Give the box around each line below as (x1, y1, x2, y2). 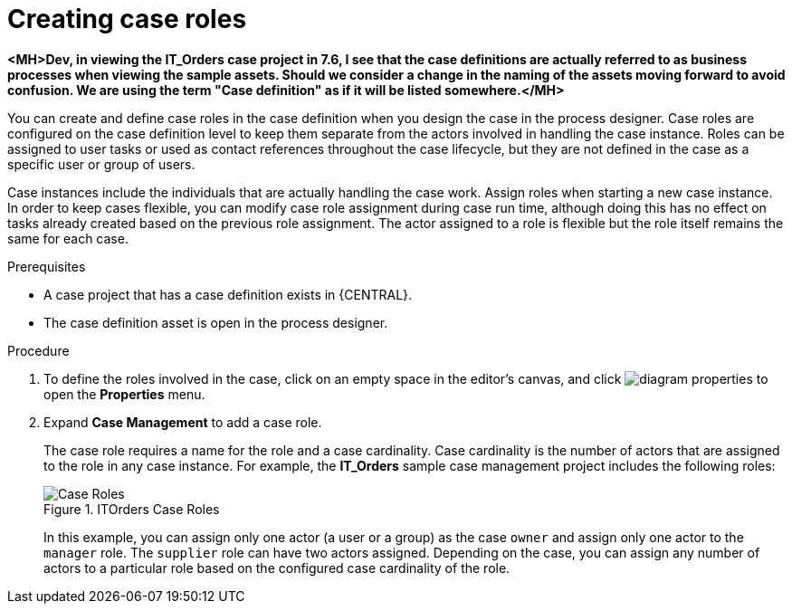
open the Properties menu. (43, 386, 205, 402)
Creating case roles (7, 4, 247, 34)
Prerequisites (7, 258, 86, 274)
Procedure (7, 342, 70, 358)
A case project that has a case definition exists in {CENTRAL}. (43, 286, 413, 302)
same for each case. (7, 230, 129, 246)
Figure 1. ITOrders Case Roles (43, 501, 220, 517)
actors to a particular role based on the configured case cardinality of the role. (43, 559, 511, 576)
